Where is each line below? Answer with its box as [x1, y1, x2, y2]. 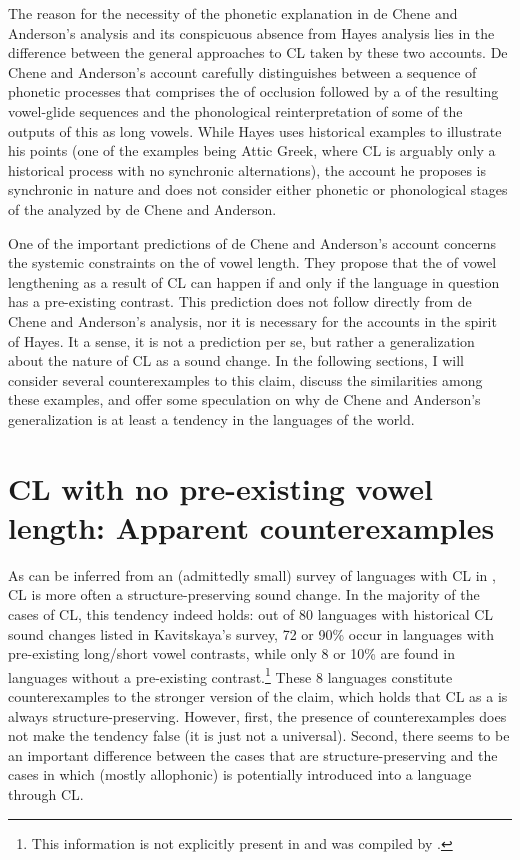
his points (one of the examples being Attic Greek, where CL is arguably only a [8, 140, 496, 161]
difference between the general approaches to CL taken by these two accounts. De [8, 42, 508, 63]
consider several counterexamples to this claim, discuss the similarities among [8, 369, 483, 390]
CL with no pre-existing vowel [8, 467, 433, 508]
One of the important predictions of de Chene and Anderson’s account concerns [8, 232, 497, 253]
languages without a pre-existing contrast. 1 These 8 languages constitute [8, 663, 453, 687]
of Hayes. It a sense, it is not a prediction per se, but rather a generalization [8, 330, 475, 351]
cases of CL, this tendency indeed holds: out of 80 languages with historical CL [8, 603, 494, 624]
